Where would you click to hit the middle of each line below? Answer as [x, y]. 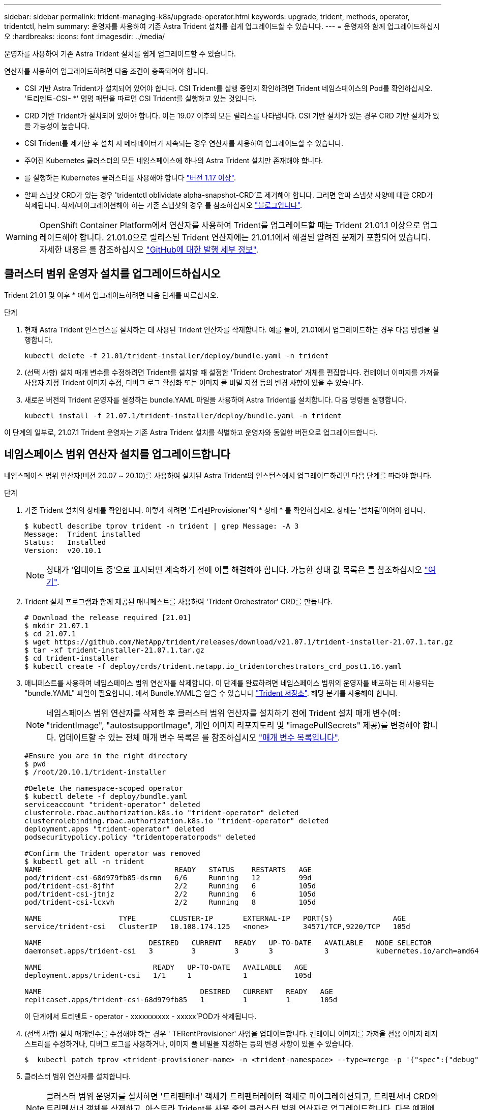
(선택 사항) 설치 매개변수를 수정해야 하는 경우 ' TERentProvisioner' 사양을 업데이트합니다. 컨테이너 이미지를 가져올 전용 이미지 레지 [231, 1033]
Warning [22, 237]
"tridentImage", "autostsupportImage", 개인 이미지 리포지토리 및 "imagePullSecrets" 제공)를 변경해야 [233, 725]
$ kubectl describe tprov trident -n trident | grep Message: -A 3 [162, 526]
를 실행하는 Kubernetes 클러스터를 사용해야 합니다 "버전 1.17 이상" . [130, 178]
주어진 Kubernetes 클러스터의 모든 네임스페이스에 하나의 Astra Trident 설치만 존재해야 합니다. [174, 160]
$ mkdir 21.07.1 [57, 625]
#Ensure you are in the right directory [106, 756]
